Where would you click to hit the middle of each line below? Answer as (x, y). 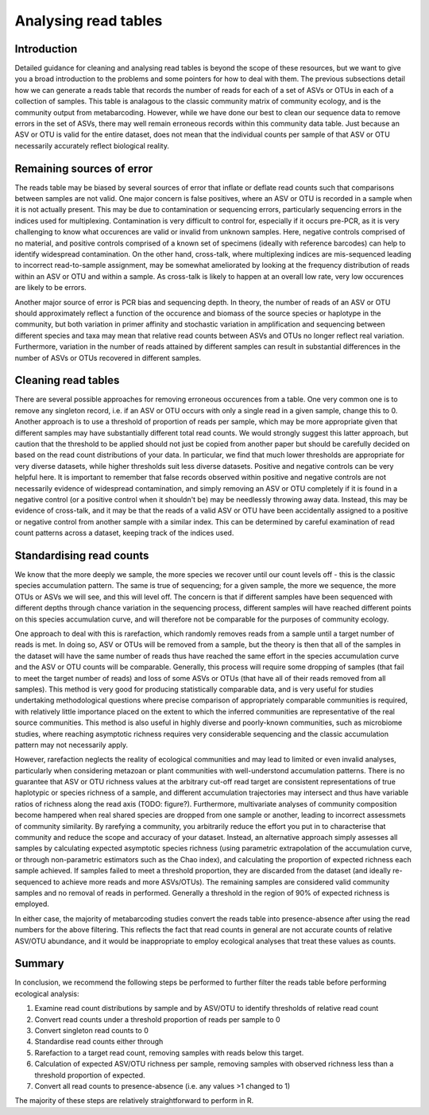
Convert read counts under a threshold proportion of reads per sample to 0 (157, 1019)
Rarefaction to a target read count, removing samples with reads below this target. (169, 1052)
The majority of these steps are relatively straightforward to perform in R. (134, 1101)
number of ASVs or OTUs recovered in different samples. (108, 358)
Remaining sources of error (84, 168)
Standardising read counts (82, 555)
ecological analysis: (47, 993)
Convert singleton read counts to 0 (91, 1031)
